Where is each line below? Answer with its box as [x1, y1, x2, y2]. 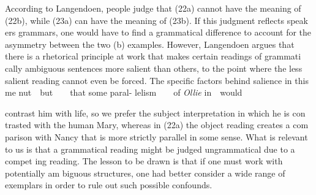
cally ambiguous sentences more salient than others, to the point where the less [5, 61, 303, 74]
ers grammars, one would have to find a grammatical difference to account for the [5, 26, 312, 39]
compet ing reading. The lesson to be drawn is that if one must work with [5, 155, 283, 167]
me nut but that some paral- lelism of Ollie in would [5, 86, 243, 99]
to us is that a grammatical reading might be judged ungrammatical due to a [5, 142, 295, 155]
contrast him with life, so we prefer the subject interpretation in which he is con [5, 106, 306, 119]
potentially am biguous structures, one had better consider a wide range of [5, 166, 285, 179]
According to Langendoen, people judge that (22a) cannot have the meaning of [5, 2, 301, 14]
